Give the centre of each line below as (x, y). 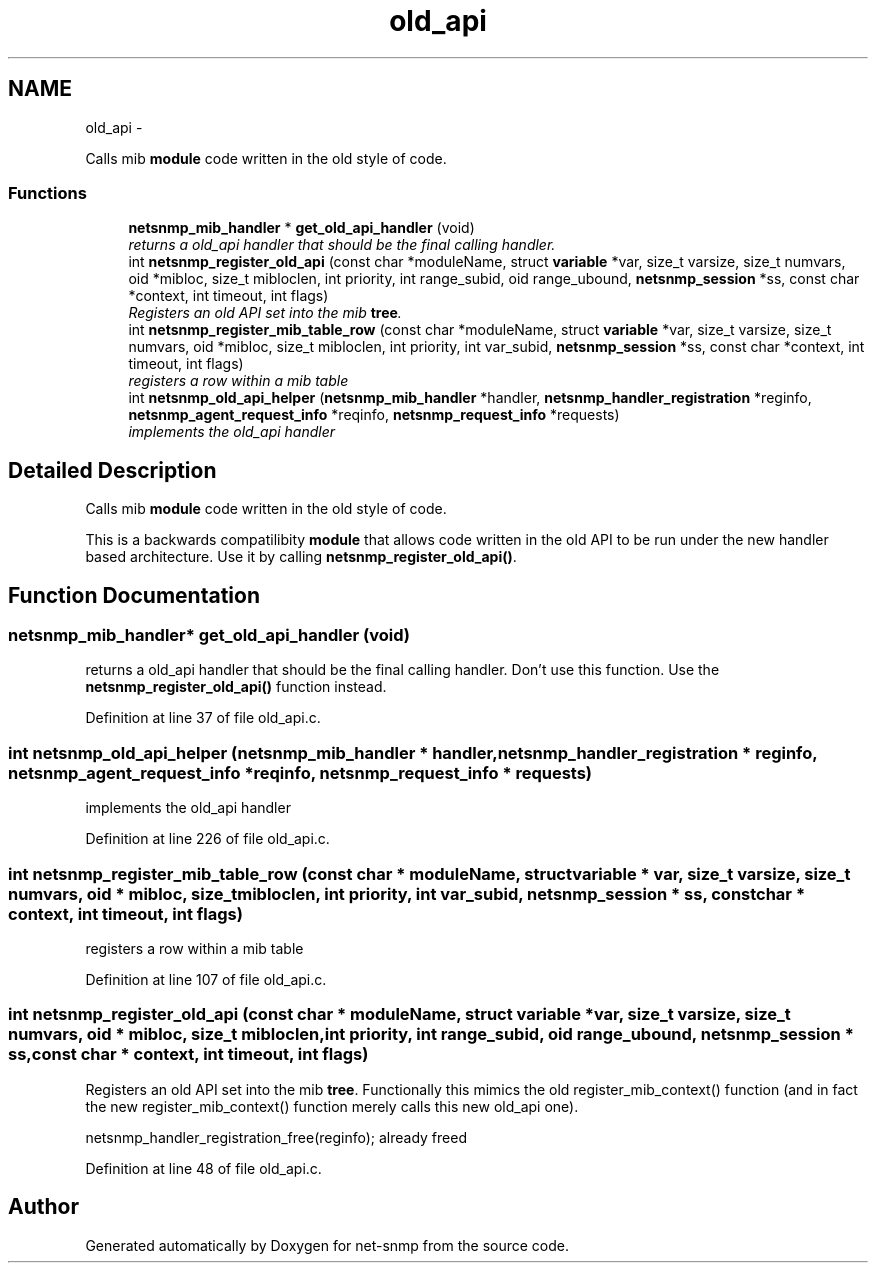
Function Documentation (134, 595)
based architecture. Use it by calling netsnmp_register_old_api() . (301, 557)
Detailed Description (112, 470)
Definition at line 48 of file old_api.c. (203, 1168)
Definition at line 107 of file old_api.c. (206, 979)
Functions (47, 192)
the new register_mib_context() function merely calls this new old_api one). (332, 1106)
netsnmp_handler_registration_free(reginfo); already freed (276, 1137)
